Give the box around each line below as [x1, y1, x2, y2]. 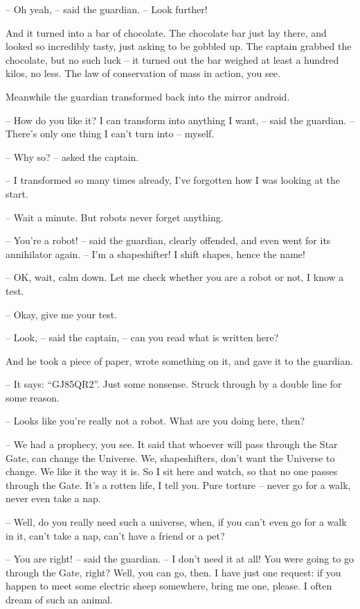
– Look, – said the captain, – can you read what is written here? [6, 330, 279, 345]
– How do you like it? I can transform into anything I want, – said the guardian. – [6, 112, 354, 127]
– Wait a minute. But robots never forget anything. [6, 209, 224, 224]
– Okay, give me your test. [6, 307, 118, 321]
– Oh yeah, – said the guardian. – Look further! [6, 2, 208, 16]
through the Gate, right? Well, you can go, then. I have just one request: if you [6, 565, 341, 579]
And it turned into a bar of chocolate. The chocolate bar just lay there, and [6, 25, 327, 40]
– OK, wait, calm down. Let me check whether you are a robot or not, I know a [6, 270, 344, 284]
